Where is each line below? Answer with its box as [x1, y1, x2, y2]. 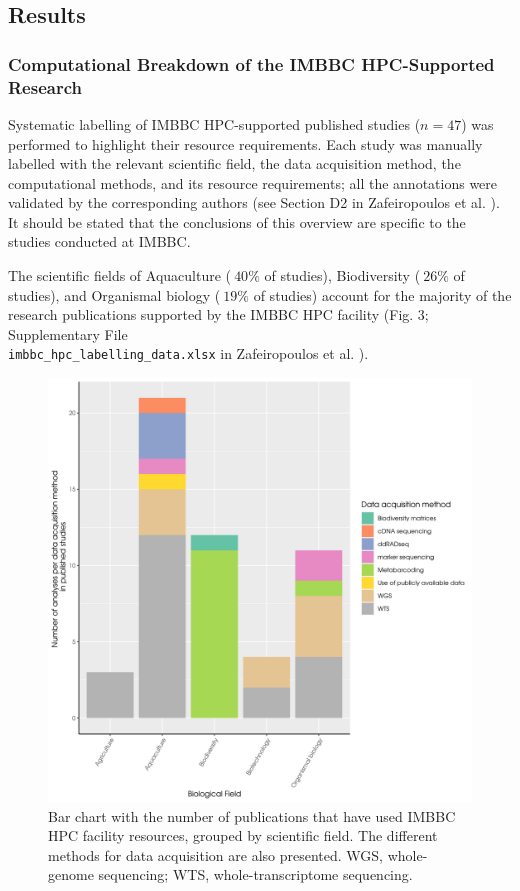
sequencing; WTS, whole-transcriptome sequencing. [98, 864, 413, 885]
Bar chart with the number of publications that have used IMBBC [48, 805, 456, 826]
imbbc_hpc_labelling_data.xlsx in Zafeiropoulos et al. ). [8, 343, 369, 364]
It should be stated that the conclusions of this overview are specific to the [8, 211, 466, 232]
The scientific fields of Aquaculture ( [8, 265, 232, 286]
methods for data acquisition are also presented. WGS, [48, 844, 383, 865]
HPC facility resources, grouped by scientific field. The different [48, 825, 438, 846]
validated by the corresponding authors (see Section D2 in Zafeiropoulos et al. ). [8, 192, 500, 213]
